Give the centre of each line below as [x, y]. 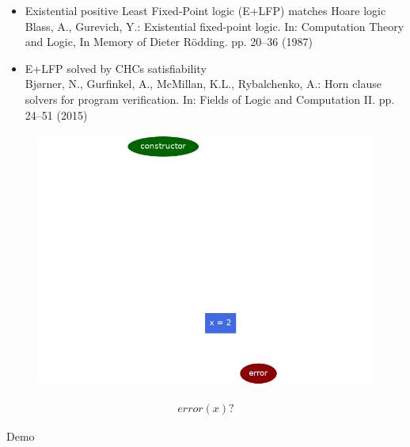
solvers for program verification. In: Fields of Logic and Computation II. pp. [210, 99]
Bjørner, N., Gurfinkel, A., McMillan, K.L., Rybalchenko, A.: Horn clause [203, 84]
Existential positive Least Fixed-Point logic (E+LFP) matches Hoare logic [205, 10]
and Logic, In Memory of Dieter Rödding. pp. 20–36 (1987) [169, 42]
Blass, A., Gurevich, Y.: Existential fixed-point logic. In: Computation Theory [214, 26]
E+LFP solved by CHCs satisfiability [116, 68]
